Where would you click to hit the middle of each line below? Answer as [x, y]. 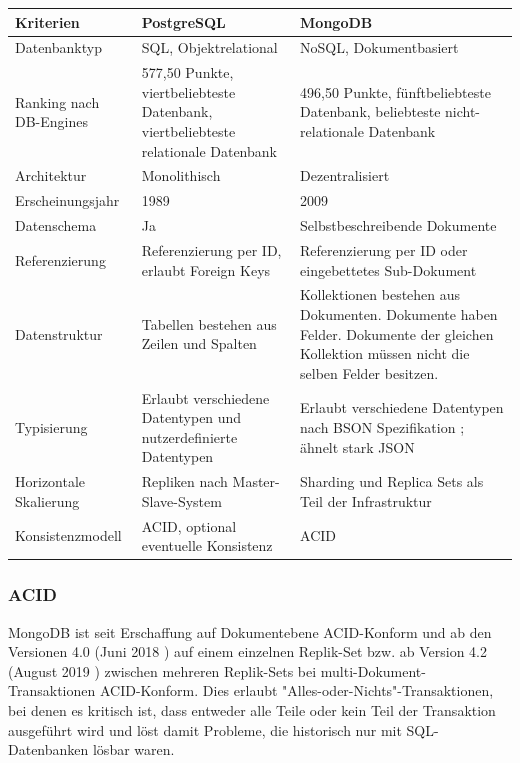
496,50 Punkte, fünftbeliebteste [395, 91]
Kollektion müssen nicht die [385, 353]
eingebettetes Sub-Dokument [388, 269]
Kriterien [47, 21]
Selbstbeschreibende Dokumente [398, 225]
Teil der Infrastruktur [366, 500]
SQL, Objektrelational [209, 47]
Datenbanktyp [58, 47]
